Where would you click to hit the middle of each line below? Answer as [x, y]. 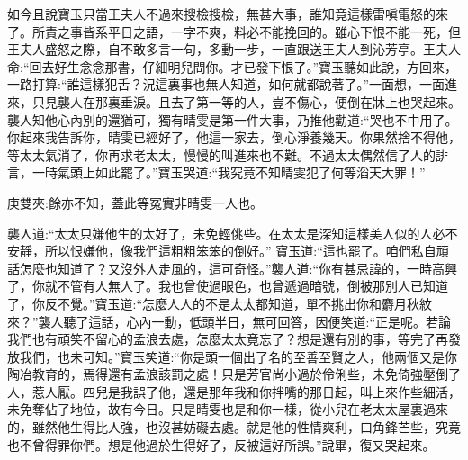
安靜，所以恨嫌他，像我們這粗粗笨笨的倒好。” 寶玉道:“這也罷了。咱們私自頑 [228, 251]
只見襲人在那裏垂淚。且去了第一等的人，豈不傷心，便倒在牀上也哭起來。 [246, 101]
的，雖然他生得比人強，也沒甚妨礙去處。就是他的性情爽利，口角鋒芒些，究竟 [234, 427]
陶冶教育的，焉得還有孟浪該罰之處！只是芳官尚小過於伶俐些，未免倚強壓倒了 [234, 374]
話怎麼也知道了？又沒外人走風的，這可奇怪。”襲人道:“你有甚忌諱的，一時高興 [233, 268]
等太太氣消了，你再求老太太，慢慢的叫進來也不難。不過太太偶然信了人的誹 [228, 154]
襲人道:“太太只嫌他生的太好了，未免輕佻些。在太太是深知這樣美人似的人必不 [233, 233]
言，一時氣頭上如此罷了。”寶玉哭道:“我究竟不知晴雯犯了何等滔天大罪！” [216, 172]
